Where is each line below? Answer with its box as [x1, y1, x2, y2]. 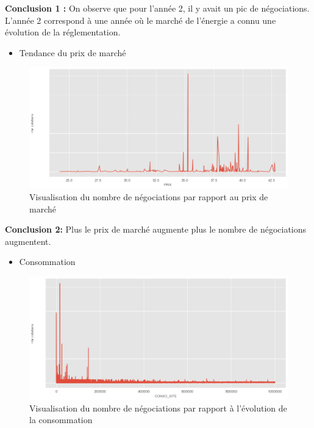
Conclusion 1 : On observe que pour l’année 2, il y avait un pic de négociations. [5, 2, 310, 14]
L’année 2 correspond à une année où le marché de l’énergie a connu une [5, 13, 276, 26]
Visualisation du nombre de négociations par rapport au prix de [29, 190, 268, 203]
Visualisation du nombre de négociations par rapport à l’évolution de [29, 401, 287, 414]
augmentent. [5, 234, 51, 247]
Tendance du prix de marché [19, 46, 126, 59]
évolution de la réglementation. [5, 26, 121, 38]
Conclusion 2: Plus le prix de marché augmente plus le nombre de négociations [5, 223, 307, 236]
